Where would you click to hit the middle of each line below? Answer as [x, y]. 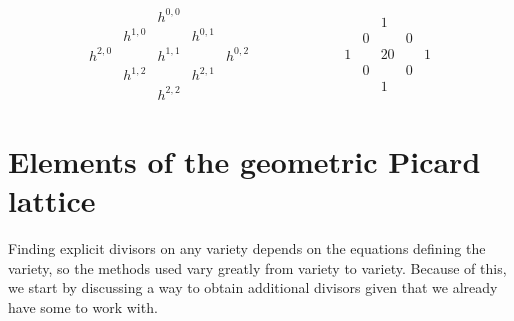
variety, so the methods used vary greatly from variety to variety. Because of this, [257, 267]
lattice [52, 200]
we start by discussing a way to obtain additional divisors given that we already [253, 287]
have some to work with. [83, 306]
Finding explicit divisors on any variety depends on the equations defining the [247, 247]
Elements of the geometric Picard [244, 160]
